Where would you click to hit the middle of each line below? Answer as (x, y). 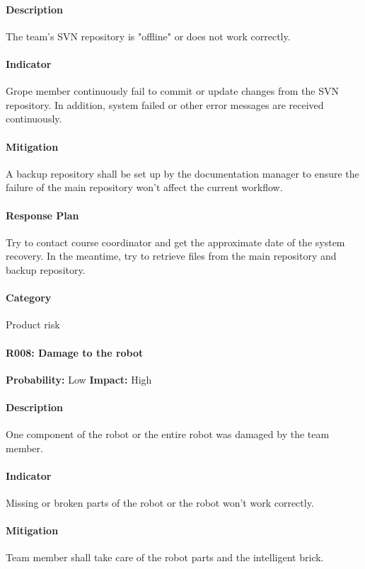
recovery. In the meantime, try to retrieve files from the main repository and (171, 256)
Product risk (33, 324)
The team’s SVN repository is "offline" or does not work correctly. (148, 36)
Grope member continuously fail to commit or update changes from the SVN (172, 91)
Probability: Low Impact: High (79, 379)
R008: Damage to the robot (75, 352)
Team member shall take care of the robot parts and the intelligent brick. (165, 557)
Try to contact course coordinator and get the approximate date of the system (175, 242)
